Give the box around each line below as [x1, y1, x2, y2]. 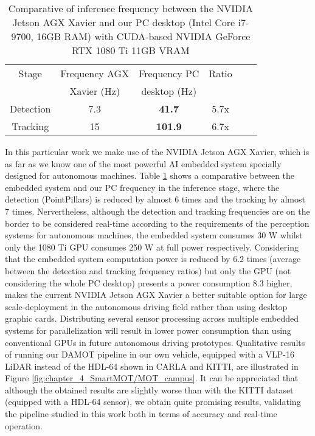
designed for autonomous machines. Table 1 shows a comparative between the [5, 169, 295, 182]
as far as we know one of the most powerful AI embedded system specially [5, 157, 282, 170]
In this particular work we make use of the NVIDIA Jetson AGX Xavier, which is [5, 145, 310, 157]
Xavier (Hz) [69, 84, 120, 98]
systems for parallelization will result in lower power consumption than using [5, 324, 291, 336]
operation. [5, 419, 43, 432]
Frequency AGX [60, 66, 130, 80]
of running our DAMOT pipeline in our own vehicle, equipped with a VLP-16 [5, 348, 294, 361]
